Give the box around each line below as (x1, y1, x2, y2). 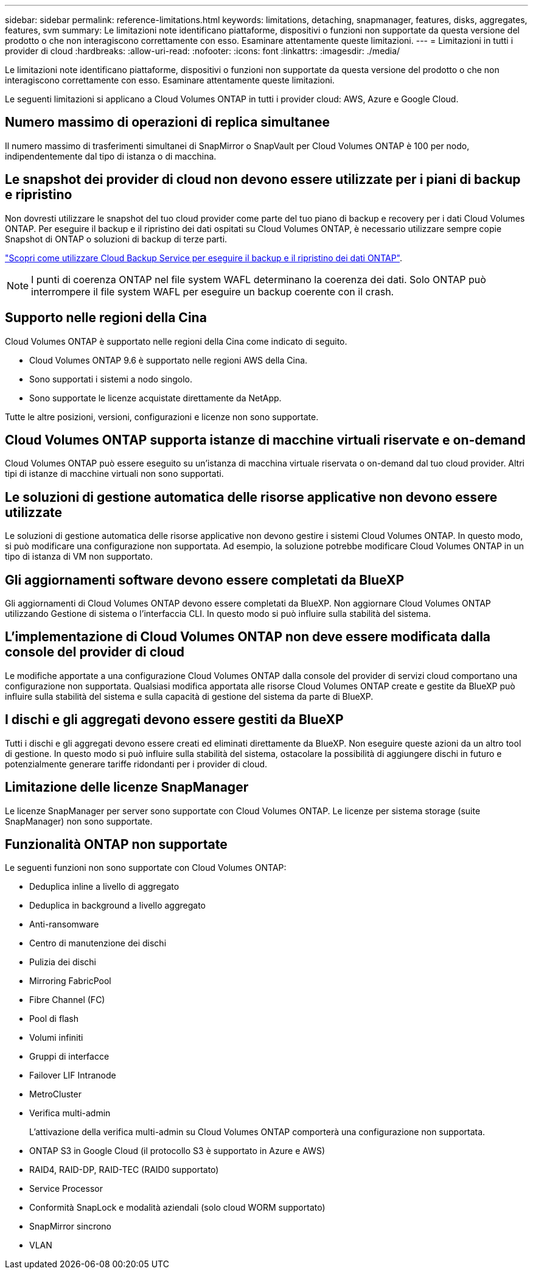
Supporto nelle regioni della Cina (5, 310, 207, 326)
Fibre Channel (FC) (29, 994, 105, 1005)
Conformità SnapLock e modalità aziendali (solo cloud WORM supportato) (29, 1202, 326, 1213)
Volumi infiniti (29, 1032, 83, 1043)
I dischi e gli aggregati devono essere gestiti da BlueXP (5, 712, 344, 728)
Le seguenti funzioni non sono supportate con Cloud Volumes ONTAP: (5, 862, 287, 873)
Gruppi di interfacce (29, 1051, 110, 1062)
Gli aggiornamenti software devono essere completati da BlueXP (5, 572, 404, 588)
